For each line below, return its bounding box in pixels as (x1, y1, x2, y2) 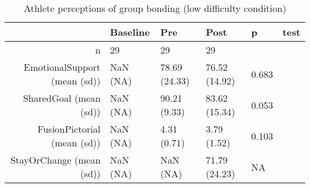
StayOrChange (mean (10, 153, 101, 167)
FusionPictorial (38, 122, 101, 136)
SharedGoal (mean (23, 91, 101, 105)
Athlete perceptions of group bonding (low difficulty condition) (23, 1, 287, 15)
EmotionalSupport (23, 60, 101, 74)
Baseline (110, 25, 150, 39)
